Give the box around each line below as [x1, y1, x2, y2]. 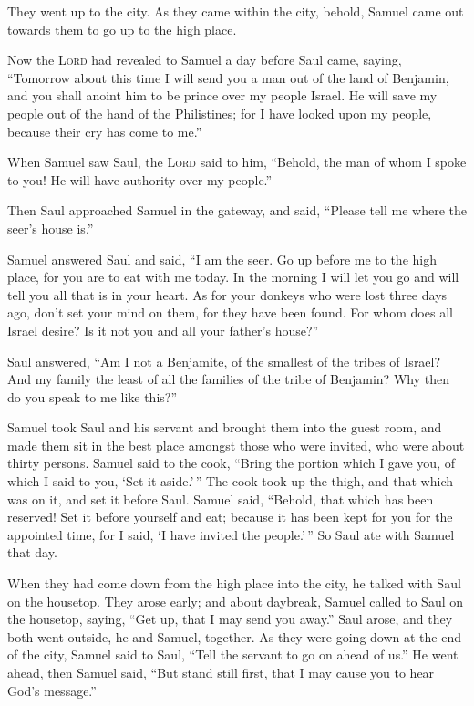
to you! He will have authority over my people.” [7, 170, 273, 189]
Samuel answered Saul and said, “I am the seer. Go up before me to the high [7, 249, 437, 268]
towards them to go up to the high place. [7, 19, 237, 38]
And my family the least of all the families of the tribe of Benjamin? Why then [7, 369, 449, 389]
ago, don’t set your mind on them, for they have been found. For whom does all [7, 303, 453, 322]
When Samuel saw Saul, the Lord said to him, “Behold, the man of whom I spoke [7, 152, 467, 171]
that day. [7, 543, 57, 562]
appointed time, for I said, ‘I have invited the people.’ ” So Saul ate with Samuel [7, 524, 455, 544]
